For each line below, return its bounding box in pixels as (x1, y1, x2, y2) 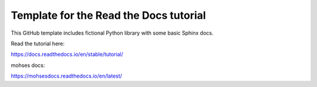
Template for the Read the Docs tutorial (11, 9, 206, 22)
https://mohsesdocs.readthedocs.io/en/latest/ (11, 72, 123, 79)
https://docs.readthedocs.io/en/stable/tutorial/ (11, 51, 123, 58)
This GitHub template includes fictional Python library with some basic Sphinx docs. (11, 29, 214, 36)
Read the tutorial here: (11, 40, 65, 47)
